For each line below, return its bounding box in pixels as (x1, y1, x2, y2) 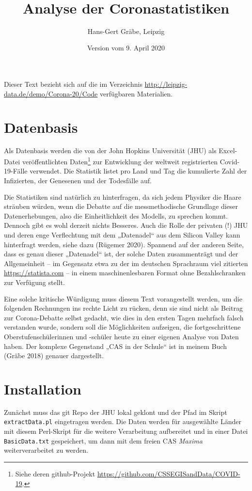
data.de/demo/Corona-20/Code (4, 88, 98, 98)
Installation (4, 379, 81, 398)
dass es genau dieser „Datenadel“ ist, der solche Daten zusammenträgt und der (4, 249, 238, 259)
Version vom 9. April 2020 (87, 42, 165, 52)
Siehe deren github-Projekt (15, 468, 95, 478)
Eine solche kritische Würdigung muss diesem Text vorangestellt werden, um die (4, 293, 242, 303)
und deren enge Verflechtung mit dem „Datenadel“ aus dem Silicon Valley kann (4, 230, 240, 240)
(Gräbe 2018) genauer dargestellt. (4, 350, 104, 361)
